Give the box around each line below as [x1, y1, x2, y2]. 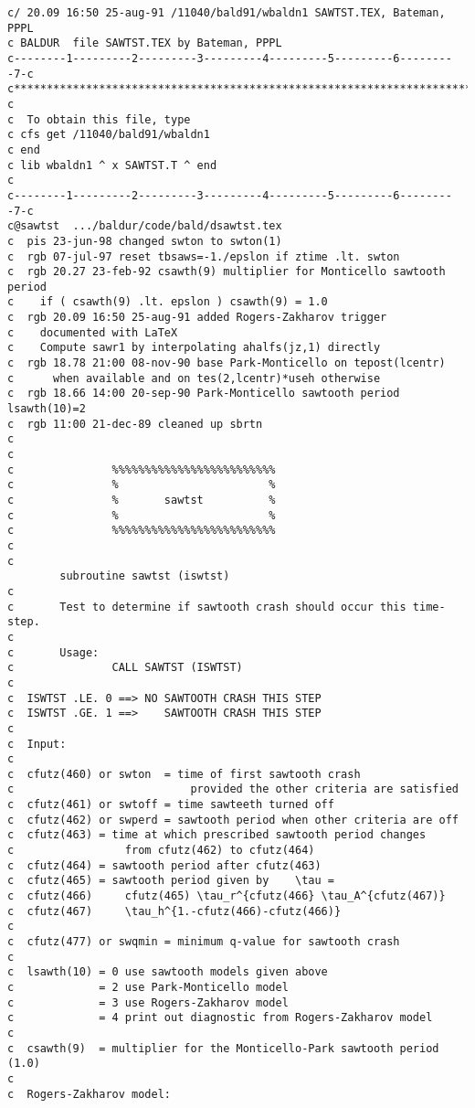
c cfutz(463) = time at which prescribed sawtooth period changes [7, 828, 427, 842]
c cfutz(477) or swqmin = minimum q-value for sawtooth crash [7, 935, 400, 949]
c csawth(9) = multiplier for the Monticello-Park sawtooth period [7, 1041, 439, 1055]
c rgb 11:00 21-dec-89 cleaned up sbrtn [7, 417, 263, 431]
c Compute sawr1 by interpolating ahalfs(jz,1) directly [7, 341, 381, 355]
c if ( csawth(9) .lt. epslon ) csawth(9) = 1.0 [7, 295, 328, 309]
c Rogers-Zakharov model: [7, 1087, 171, 1101]
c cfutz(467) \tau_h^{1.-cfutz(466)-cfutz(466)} [7, 904, 342, 918]
